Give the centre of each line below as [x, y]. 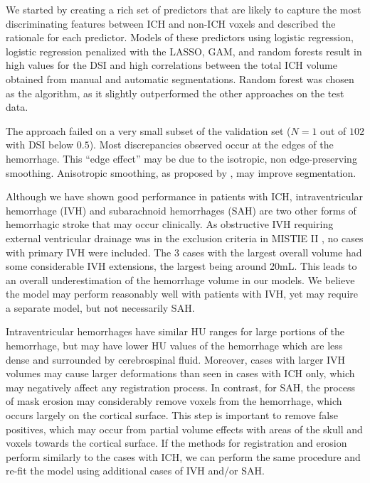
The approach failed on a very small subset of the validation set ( [148, 130]
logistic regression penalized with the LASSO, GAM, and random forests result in [184, 51]
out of [333, 130]
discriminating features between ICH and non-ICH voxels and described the [171, 23]
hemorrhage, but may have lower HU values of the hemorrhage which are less [174, 346]
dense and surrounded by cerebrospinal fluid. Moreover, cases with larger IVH [176, 359]
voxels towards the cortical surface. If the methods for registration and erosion [176, 443]
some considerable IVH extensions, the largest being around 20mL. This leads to [181, 266]
